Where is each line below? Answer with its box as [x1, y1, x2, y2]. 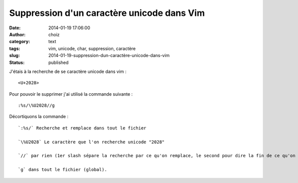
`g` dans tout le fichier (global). [18, 167, 107, 173]
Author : [9, 31, 26, 37]
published [48, 60, 69, 65]
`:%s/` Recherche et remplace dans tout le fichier [18, 125, 147, 131]
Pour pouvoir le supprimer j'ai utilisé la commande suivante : [9, 91, 133, 97]
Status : [9, 60, 25, 65]
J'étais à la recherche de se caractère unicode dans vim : [9, 68, 127, 74]
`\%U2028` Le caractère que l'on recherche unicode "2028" [18, 139, 165, 145]
